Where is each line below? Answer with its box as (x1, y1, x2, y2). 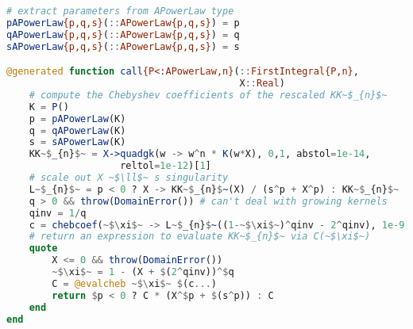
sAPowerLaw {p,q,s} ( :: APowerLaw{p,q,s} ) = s (6, 40, 240, 52)
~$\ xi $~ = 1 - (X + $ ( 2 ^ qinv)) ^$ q (52, 266, 234, 278)
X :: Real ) (239, 78, 285, 90)
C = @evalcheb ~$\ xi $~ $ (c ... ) (52, 277, 218, 289)
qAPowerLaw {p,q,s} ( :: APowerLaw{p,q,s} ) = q (6, 29, 240, 40)
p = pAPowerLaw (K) (29, 113, 126, 124)
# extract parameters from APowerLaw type (6, 6, 234, 17)
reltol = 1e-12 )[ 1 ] (120, 160, 211, 172)
